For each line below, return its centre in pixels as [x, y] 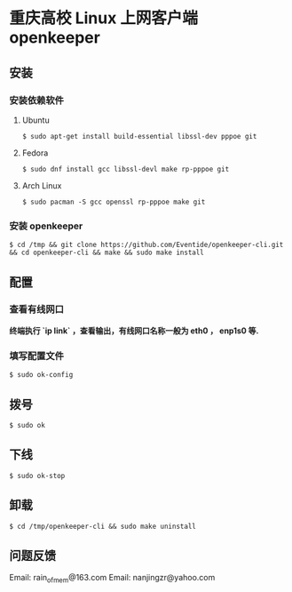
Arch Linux [42, 185]
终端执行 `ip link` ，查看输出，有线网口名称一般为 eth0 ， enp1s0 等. [134, 331]
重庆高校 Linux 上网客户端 [103, 18]
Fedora [35, 153]
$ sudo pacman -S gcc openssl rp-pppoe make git [114, 202]
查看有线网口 [37, 309]
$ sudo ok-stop [37, 476]
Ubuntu [36, 120]
